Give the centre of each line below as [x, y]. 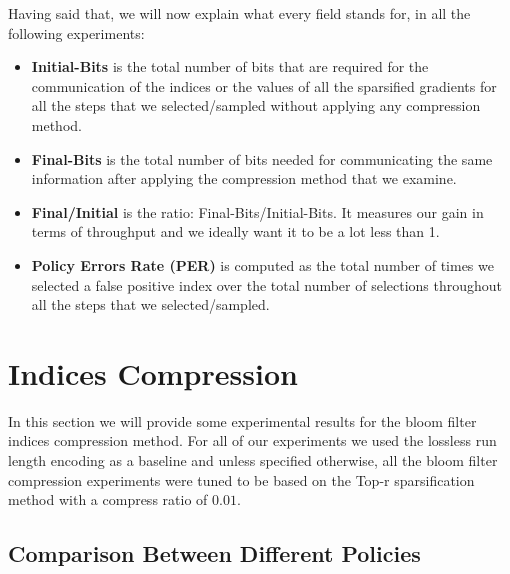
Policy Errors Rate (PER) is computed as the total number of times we [262, 264]
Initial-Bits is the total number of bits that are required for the [230, 66]
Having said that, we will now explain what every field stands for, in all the [239, 13]
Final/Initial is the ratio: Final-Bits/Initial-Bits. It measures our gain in [257, 211]
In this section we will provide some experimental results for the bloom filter [242, 420]
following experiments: [76, 32]
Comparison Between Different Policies [214, 553]
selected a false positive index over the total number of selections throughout [267, 284]
